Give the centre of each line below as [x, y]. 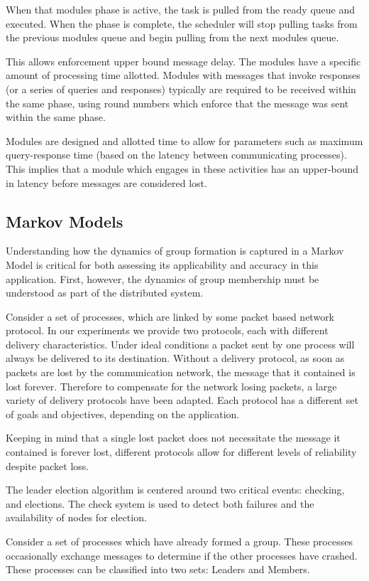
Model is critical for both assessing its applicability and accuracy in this [162, 264]
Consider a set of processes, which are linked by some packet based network [170, 316]
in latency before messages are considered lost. [106, 182]
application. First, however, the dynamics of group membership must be [163, 278]
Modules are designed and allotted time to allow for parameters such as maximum [184, 140]
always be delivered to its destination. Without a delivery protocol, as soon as [175, 358]
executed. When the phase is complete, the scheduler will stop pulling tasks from [182, 23]
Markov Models [65, 221]
